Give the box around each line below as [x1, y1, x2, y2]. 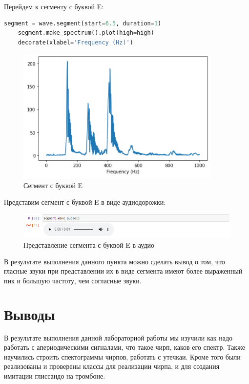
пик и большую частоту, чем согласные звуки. [4, 275, 142, 285]
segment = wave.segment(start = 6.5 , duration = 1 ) [4, 20, 162, 27]
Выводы [4, 304, 55, 324]
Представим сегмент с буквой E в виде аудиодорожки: [4, 196, 166, 207]
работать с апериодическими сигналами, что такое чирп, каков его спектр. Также [4, 342, 245, 352]
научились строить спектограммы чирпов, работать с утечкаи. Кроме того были [4, 351, 241, 362]
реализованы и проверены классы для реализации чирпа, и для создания [4, 361, 220, 371]
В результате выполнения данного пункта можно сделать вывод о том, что [4, 256, 225, 266]
